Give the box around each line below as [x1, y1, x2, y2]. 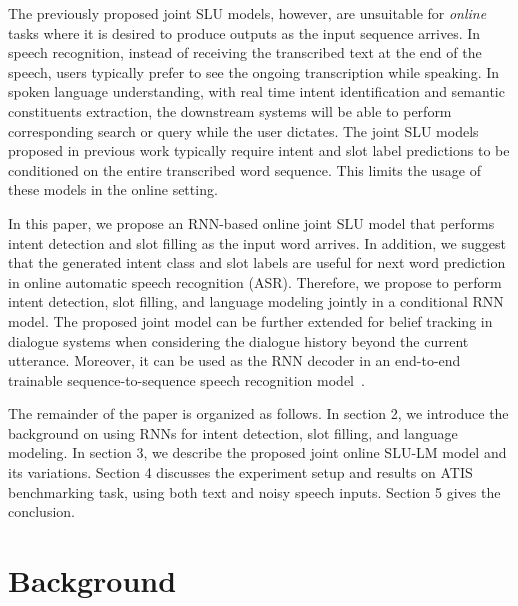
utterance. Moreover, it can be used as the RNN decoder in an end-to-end [8, 350, 461, 371]
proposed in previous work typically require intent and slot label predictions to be [8, 140, 510, 161]
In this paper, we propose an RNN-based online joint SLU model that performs [8, 212, 495, 233]
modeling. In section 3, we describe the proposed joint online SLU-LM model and [8, 442, 507, 463]
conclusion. [8, 501, 75, 522]
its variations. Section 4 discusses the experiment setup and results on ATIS [8, 462, 473, 483]
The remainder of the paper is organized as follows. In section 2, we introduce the [8, 403, 509, 424]
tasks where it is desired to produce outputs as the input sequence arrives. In [8, 22, 481, 43]
